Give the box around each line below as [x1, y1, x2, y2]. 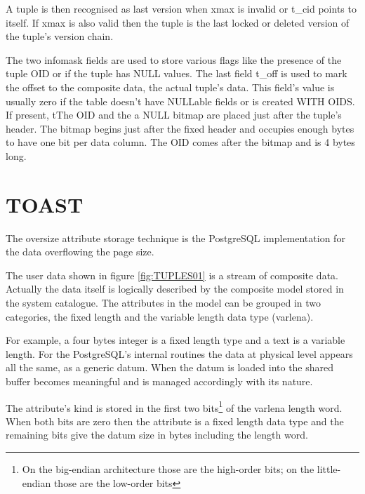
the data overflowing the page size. [6, 244, 154, 259]
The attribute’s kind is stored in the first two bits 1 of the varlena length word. [6, 398, 343, 415]
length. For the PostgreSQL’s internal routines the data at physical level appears [6, 346, 353, 361]
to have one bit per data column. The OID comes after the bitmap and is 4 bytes [6, 135, 355, 149]
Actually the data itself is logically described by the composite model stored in [6, 281, 344, 296]
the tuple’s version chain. [6, 29, 114, 44]
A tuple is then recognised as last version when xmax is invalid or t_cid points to [6, 1, 357, 15]
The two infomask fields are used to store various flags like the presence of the [6, 52, 342, 67]
